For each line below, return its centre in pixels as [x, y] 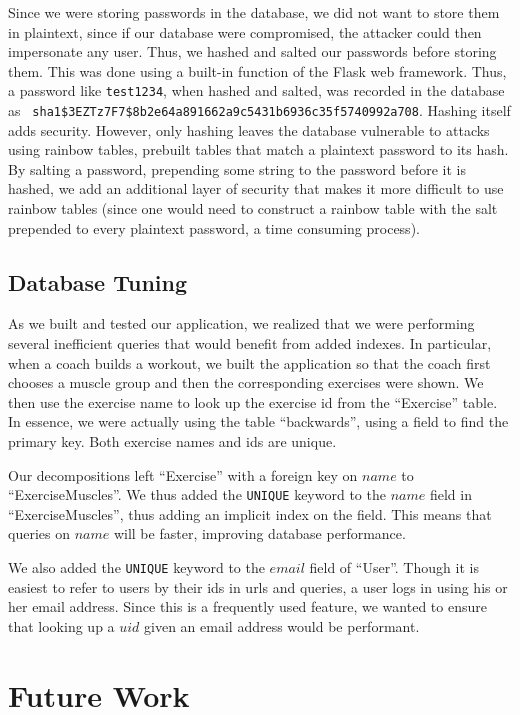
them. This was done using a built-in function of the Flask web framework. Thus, [257, 70]
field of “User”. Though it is [394, 567]
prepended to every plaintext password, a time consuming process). [214, 227]
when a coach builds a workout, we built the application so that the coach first [249, 362]
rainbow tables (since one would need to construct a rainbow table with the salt [253, 208]
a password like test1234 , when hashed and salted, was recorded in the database [256, 90]
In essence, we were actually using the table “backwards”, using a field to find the [258, 421]
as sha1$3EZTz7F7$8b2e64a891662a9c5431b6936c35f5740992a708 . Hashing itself [259, 110]
